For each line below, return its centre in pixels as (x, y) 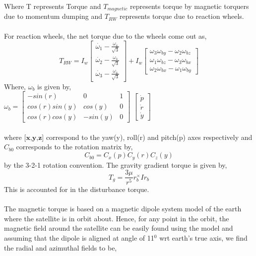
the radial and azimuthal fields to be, (61, 247)
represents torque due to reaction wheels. (182, 16)
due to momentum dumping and (53, 16)
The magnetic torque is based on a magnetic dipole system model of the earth (123, 209)
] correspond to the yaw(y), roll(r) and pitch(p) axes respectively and (147, 137)
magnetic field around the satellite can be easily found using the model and (119, 228)
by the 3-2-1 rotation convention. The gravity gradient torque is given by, (116, 164)
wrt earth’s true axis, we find (203, 238)
